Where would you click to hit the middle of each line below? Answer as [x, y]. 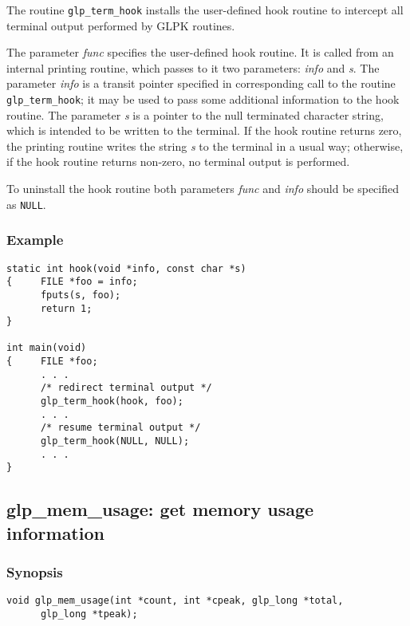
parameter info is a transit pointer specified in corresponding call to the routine [201, 83]
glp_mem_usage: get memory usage [160, 509]
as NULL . [26, 204]
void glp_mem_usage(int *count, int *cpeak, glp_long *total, [175, 601]
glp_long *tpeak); [89, 614]
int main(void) [47, 348]
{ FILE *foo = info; [72, 282]
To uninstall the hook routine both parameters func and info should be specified [203, 189]
